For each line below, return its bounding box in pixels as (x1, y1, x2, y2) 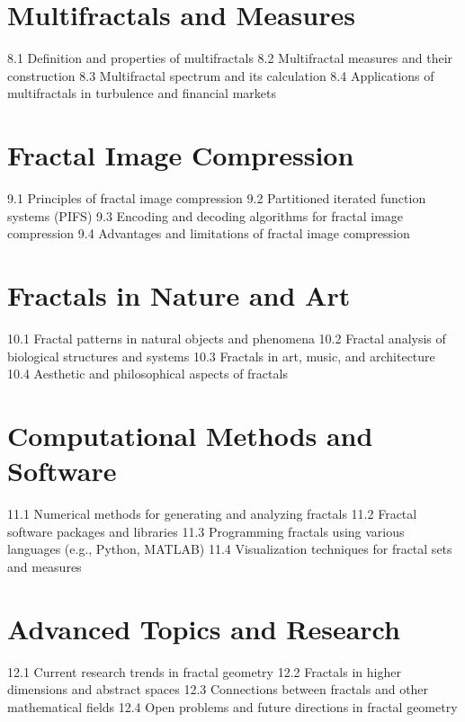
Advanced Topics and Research (7, 610, 400, 646)
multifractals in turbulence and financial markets (7, 84, 276, 103)
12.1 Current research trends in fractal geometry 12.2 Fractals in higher (7, 662, 401, 681)
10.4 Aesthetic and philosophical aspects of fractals (7, 364, 288, 383)
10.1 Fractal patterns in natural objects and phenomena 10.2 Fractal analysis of (7, 328, 446, 347)
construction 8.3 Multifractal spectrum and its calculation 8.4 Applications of (7, 66, 434, 85)
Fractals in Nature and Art (7, 277, 351, 313)
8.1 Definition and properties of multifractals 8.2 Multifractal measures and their (7, 49, 453, 67)
